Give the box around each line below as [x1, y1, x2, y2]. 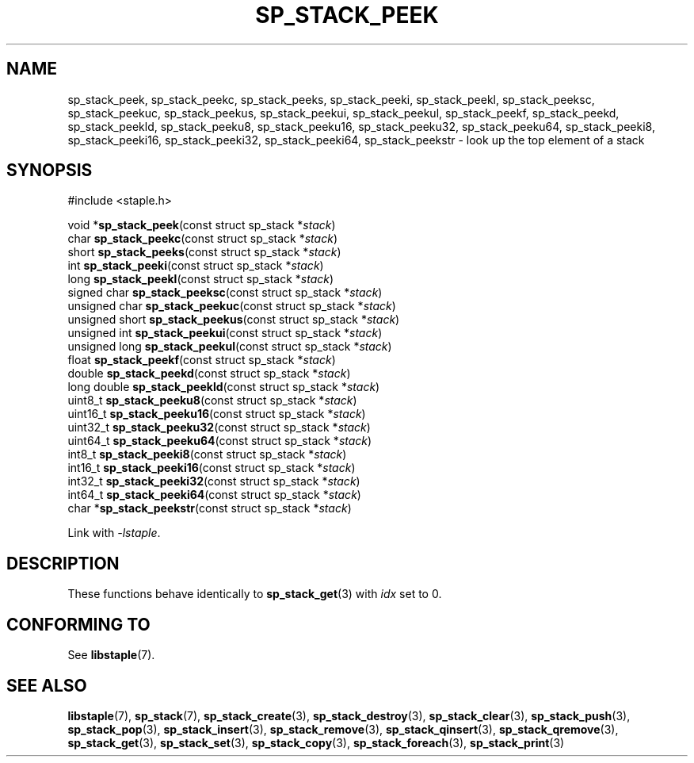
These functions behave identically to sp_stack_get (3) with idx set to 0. [67, 587, 442, 601]
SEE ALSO [6, 675, 87, 696]
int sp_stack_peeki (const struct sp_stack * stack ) [67, 259, 324, 273]
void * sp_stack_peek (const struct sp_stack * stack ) [67, 218, 336, 232]
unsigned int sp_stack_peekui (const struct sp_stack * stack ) [67, 326, 383, 340]
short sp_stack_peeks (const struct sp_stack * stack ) [67, 245, 341, 259]
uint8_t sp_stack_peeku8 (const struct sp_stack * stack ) [67, 393, 357, 408]
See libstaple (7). [67, 648, 155, 662]
